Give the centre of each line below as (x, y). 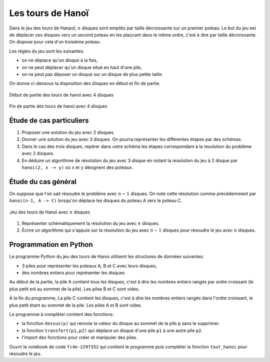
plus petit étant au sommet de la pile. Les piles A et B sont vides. (76, 305)
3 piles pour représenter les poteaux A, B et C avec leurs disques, (89, 265)
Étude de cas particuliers (49, 120)
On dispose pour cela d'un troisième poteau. (55, 42)
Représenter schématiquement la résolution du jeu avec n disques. (91, 223)
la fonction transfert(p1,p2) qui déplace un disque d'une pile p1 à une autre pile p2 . (112, 330)
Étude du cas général (43, 182)
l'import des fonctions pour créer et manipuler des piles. (79, 337)
